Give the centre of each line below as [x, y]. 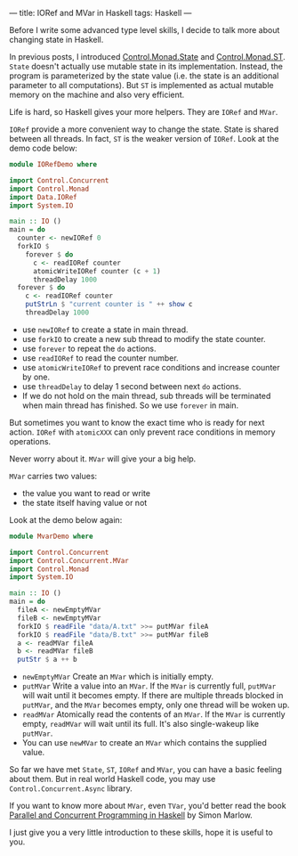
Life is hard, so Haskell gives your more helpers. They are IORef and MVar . [144, 112]
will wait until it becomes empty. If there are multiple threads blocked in [153, 696]
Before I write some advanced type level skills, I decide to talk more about [145, 30]
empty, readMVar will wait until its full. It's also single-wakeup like [141, 724]
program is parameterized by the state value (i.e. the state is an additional [144, 76]
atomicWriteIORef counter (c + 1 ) [97, 271]
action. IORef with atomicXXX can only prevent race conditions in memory [142, 432]
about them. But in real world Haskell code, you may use [113, 779]
